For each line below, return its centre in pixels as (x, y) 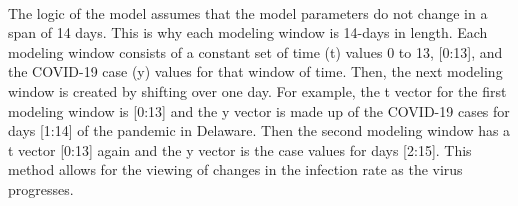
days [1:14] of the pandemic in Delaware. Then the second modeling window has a (259, 130)
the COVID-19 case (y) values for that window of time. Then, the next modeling (255, 71)
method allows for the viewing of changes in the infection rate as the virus (235, 169)
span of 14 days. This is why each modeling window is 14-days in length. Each (248, 32)
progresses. (41, 188)
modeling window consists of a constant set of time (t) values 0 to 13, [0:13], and (255, 51)
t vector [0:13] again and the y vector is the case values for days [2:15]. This (240, 149)
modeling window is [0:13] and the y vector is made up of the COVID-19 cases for (259, 110)
